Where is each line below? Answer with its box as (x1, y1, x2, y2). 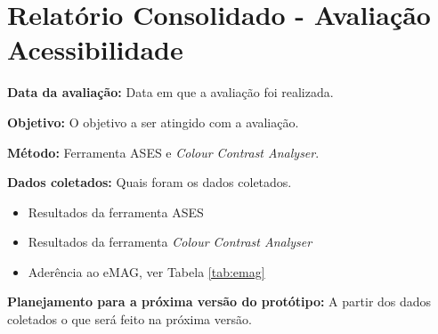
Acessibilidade (7, 31, 183, 68)
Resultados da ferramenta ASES (28, 202, 204, 221)
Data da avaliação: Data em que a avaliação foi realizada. (7, 83, 334, 102)
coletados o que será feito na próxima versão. (7, 310, 252, 329)
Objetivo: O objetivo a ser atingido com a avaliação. (7, 112, 299, 131)
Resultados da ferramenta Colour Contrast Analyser (28, 232, 312, 251)
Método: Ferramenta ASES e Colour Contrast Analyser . (7, 143, 320, 161)
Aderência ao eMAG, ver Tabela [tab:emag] (28, 262, 265, 281)
